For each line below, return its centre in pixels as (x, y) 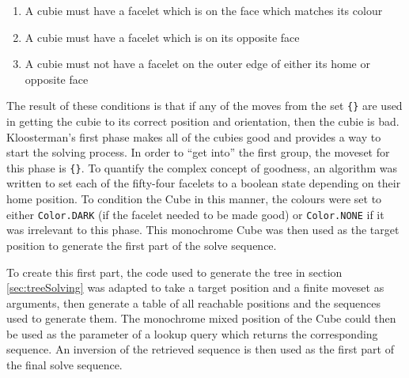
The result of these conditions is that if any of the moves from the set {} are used (204, 106)
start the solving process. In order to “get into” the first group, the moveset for (198, 152)
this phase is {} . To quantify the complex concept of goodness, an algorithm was (202, 167)
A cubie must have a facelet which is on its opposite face (162, 37)
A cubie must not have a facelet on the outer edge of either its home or (197, 64)
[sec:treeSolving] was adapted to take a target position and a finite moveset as (195, 287)
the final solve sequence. (64, 365)
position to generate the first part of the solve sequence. (142, 245)
